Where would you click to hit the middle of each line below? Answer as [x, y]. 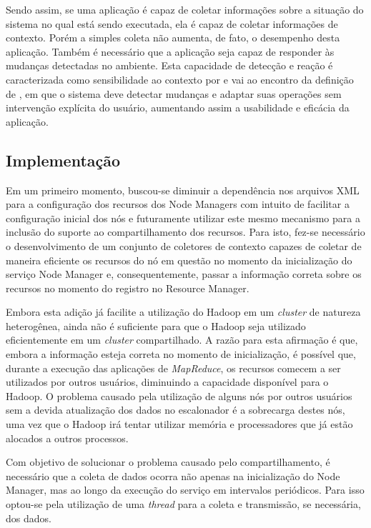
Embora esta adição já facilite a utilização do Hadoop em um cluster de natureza [183, 312]
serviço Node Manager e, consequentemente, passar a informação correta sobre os [184, 274]
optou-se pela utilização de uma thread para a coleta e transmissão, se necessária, [183, 504]
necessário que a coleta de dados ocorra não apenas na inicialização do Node [173, 475]
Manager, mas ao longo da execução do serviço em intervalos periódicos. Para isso [185, 490]
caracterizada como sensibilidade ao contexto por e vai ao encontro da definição [180, 79]
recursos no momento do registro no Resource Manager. [128, 288]
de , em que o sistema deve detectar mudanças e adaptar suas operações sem [174, 93]
